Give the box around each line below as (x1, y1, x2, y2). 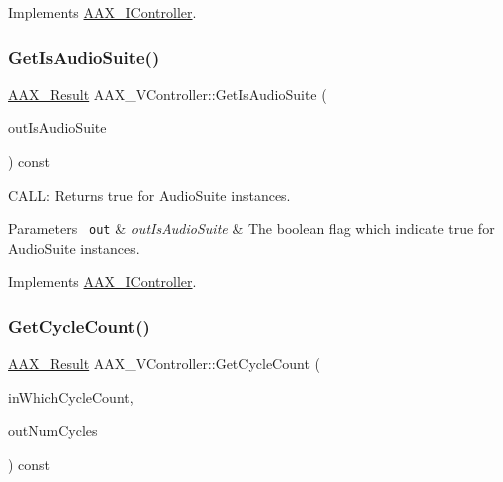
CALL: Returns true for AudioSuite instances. (8, 184, 291, 205)
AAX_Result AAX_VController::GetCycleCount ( (8, 353, 320, 374)
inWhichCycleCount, (8, 386, 134, 407)
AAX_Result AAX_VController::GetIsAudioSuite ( (8, 83, 327, 104)
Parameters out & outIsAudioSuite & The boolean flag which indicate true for (8, 218, 495, 239)
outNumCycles (8, 420, 98, 441)
